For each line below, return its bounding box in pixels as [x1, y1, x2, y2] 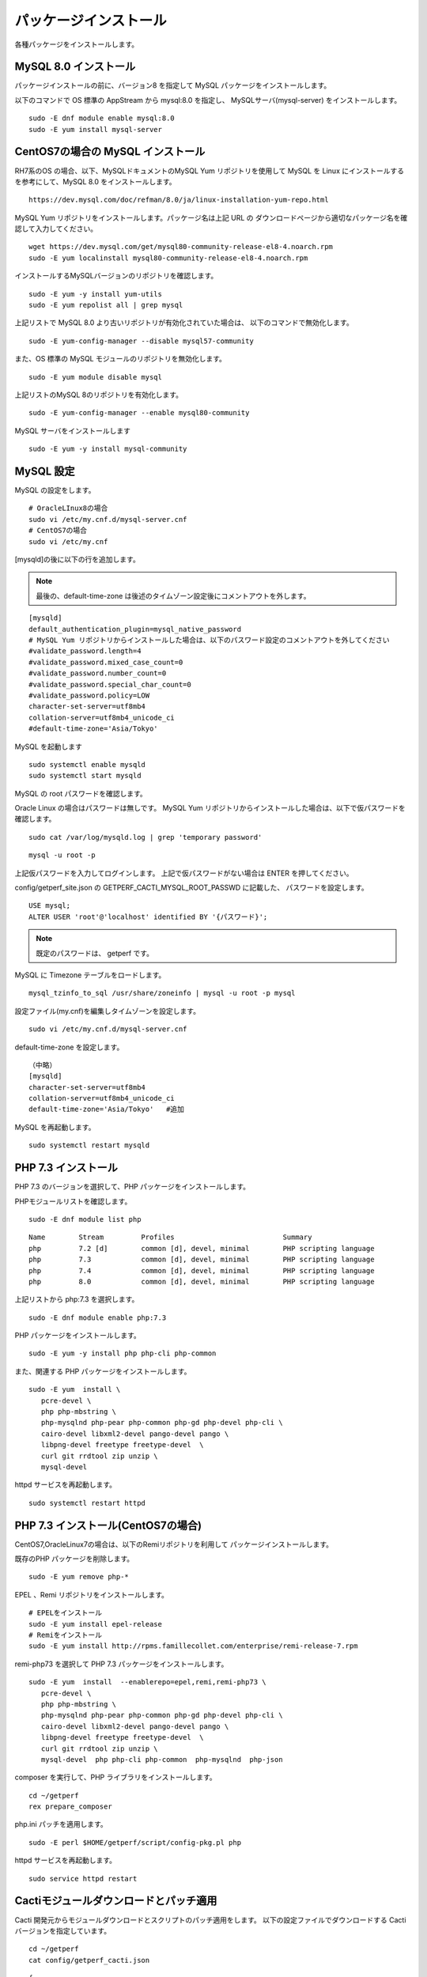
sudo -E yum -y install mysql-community [28, 444, 187, 454]
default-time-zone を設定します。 [14, 1042, 124, 1052]
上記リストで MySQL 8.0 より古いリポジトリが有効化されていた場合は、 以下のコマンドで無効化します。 [14, 318, 353, 327]
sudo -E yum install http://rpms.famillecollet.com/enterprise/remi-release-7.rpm [28, 1642, 358, 1650]
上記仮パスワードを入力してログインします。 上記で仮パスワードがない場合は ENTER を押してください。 [14, 868, 353, 878]
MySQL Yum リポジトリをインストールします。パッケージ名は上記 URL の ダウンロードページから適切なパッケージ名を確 [14, 213, 408, 222]
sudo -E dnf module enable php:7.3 [28, 1313, 167, 1322]
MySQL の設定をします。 [14, 486, 96, 495]
